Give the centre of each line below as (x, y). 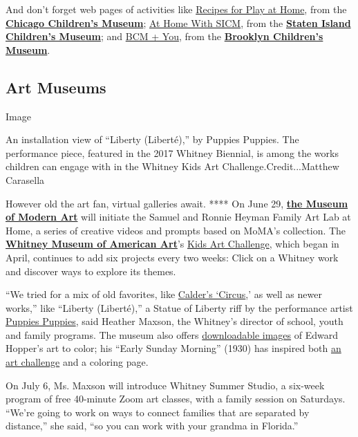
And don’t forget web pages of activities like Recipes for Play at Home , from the (176, 9)
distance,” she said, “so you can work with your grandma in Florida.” (152, 426)
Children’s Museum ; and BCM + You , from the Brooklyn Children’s (164, 36)
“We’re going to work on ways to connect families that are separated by (158, 412)
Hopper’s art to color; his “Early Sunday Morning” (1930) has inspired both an (173, 348)
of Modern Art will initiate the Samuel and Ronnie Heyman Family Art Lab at (178, 217)
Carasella (25, 179)
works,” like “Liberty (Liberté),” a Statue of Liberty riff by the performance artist (179, 307)
